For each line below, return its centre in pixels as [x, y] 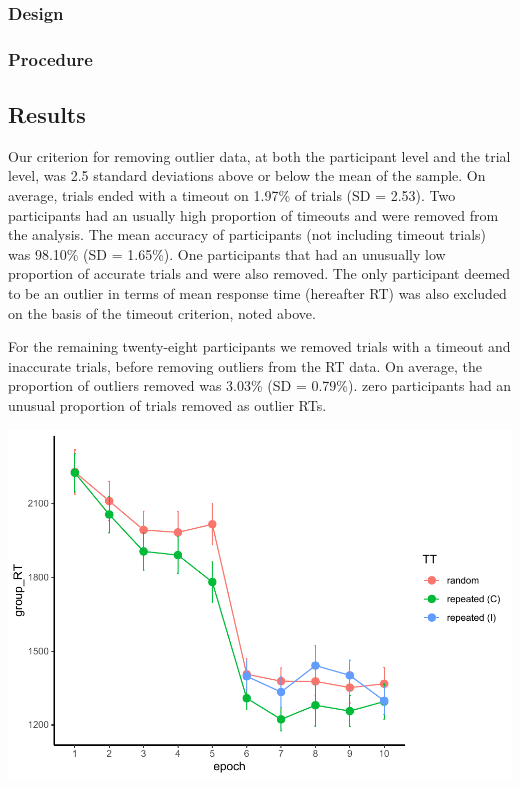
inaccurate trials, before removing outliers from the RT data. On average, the [245, 365]
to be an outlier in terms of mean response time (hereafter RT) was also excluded [257, 293]
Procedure [50, 58]
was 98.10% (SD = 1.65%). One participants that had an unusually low [227, 253]
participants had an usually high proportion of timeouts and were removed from [253, 214]
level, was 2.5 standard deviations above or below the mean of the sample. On [247, 175]
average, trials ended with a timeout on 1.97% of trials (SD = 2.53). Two [232, 195]
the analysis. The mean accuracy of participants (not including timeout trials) [247, 234]
